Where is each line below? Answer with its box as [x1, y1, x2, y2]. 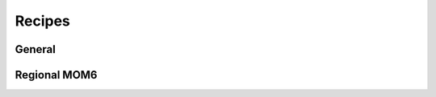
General [15, 42, 57, 56]
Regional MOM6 [15, 68, 98, 82]
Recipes [15, 12, 70, 30]
